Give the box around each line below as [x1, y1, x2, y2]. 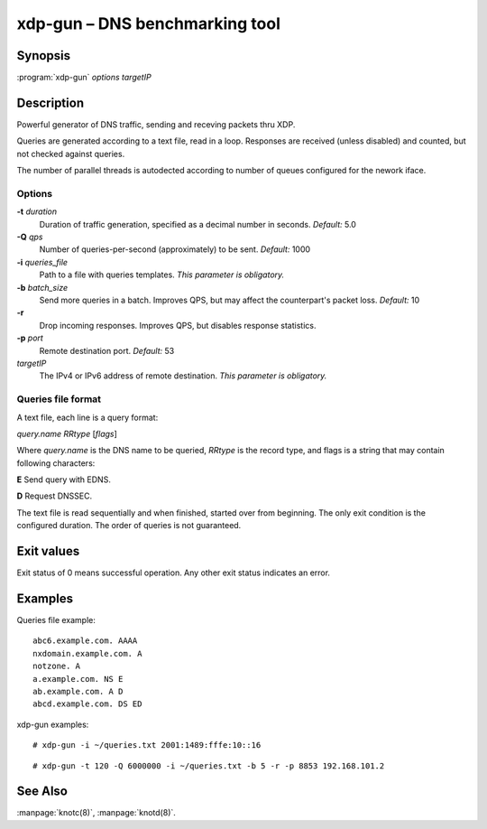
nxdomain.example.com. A [32, 648, 142, 658]
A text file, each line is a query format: [16, 412, 159, 423]
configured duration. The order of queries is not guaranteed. [16, 520, 242, 531]
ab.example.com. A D [32, 686, 124, 696]
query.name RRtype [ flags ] [16, 428, 117, 439]
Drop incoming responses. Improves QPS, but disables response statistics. [39, 320, 317, 331]
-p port [16, 332, 44, 343]
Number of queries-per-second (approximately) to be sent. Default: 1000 [39, 244, 311, 255]
